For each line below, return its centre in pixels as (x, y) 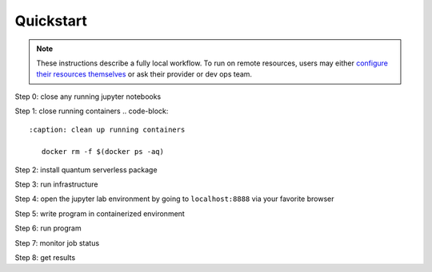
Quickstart (51, 21)
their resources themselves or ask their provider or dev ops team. (144, 74)
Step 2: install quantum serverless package (86, 170)
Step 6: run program (48, 228)
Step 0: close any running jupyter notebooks (88, 97)
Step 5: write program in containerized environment (100, 213)
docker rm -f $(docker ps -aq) (102, 152)
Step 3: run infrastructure (57, 184)
